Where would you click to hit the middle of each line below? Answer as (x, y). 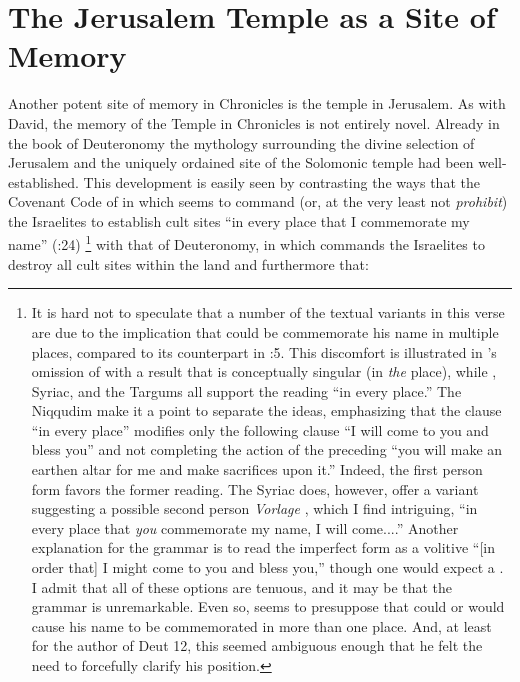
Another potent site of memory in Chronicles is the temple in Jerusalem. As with (257, 103)
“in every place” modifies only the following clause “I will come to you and (260, 429)
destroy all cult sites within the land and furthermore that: (188, 263)
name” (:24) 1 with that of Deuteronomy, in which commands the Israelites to (246, 243)
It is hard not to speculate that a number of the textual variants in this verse (268, 312)
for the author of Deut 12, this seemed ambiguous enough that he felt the (257, 645)
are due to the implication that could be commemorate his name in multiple (265, 331)
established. (43, 181)
